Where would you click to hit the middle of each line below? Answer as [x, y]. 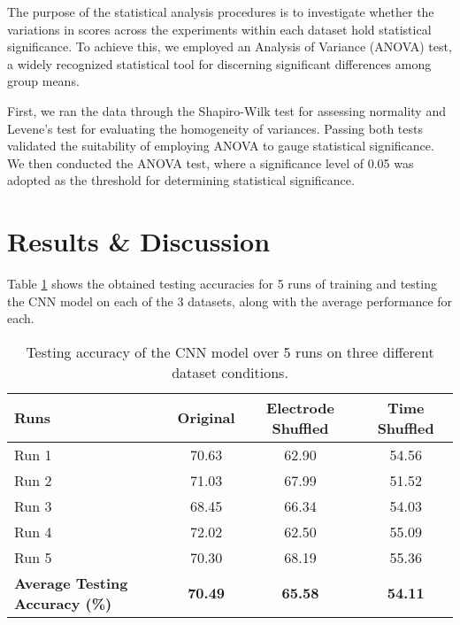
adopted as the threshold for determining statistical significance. [181, 180]
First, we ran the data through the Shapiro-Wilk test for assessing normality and [226, 110]
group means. [43, 81]
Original [206, 418]
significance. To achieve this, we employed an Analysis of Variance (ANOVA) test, [230, 46]
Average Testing [71, 583]
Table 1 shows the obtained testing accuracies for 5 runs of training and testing [222, 284]
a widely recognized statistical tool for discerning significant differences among [219, 63]
